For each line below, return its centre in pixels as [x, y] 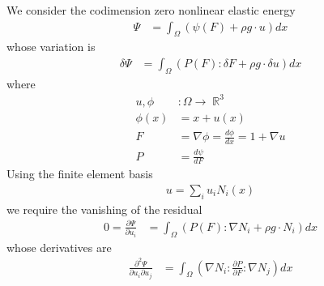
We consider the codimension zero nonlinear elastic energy [151, 10]
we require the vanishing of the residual [104, 209]
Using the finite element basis [80, 174]
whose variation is [51, 47]
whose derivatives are [59, 247]
